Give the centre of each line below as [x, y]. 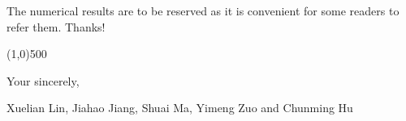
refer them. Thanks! [56, 26]
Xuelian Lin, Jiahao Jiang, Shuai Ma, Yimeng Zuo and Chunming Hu [180, 108]
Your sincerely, [43, 80]
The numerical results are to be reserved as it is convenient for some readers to [203, 10]
